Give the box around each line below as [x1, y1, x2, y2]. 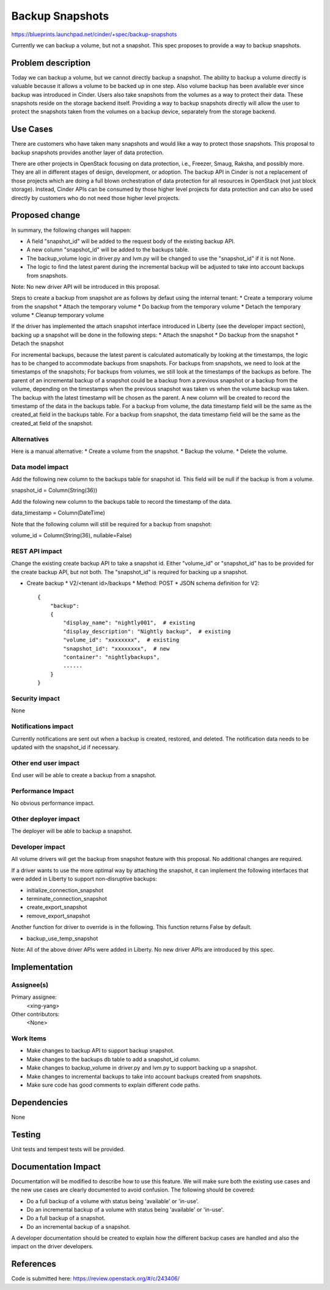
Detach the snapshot [11, 340, 64, 347]
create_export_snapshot [26, 903, 87, 911]
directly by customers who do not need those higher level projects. [11, 194, 180, 201]
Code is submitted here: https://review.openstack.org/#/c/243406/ [11, 1275, 180, 1282]
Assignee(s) [11, 980, 49, 989]
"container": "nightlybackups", [63, 654, 160, 661]
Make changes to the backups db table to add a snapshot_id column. [26, 1056, 200, 1063]
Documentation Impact [11, 1161, 101, 1172]
